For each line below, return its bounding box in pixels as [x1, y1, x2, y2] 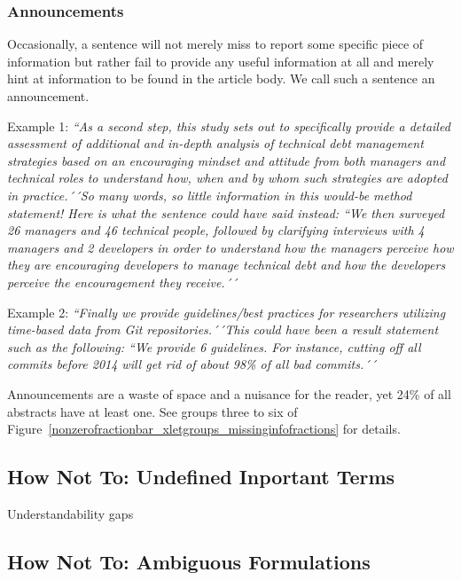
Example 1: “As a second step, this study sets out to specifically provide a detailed [7, 116, 450, 135]
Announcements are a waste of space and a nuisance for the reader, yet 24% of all [7, 384, 451, 403]
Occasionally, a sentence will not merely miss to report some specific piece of [7, 35, 424, 53]
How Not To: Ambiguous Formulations [7, 547, 371, 575]
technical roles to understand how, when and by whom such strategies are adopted [7, 169, 448, 187]
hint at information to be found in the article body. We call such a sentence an [7, 69, 435, 88]
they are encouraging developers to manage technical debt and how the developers [7, 255, 446, 274]
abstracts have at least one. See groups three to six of [7, 402, 298, 420]
